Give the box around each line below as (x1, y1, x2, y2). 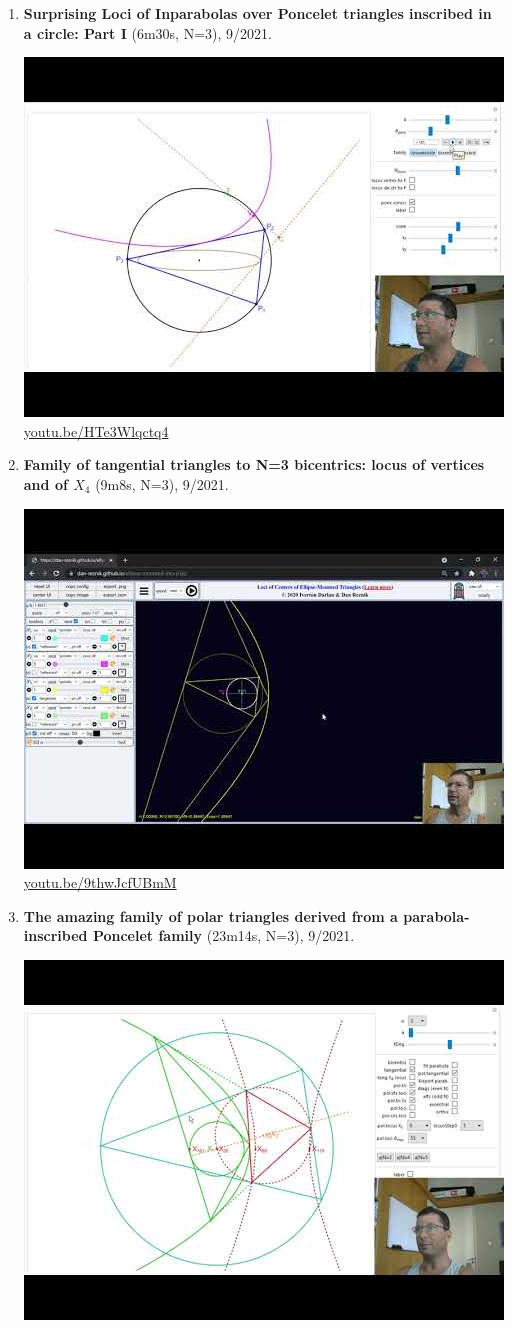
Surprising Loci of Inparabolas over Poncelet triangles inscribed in (23, 3, 492, 23)
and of (23, 473, 68, 494)
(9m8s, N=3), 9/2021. (95, 473, 229, 494)
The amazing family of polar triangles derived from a (23, 905, 398, 926)
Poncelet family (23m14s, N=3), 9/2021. (92, 925, 355, 946)
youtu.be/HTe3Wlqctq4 (23, 420, 169, 441)
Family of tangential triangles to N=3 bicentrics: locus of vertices (23, 454, 485, 475)
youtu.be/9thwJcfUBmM (23, 872, 177, 893)
